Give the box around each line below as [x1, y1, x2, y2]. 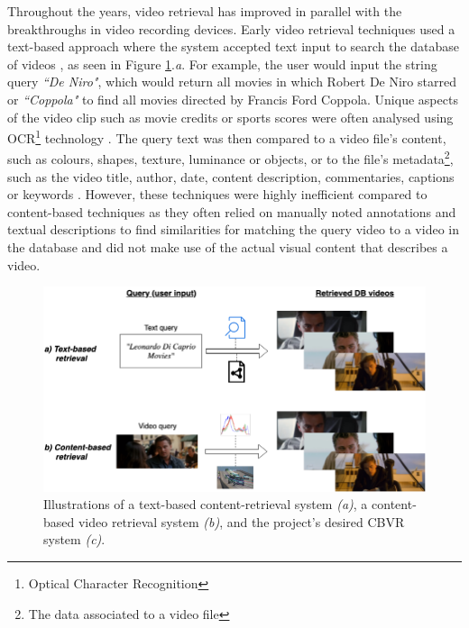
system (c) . [43, 530, 106, 549]
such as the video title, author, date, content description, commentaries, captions [7, 167, 455, 186]
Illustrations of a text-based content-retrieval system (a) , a [43, 495, 368, 514]
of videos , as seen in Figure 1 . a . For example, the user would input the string [7, 54, 437, 73]
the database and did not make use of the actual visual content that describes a [7, 238, 448, 257]
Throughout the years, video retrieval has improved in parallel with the [7, 2, 402, 20]
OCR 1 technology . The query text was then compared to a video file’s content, [7, 126, 446, 147]
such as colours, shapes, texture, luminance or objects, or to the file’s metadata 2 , [7, 147, 454, 168]
